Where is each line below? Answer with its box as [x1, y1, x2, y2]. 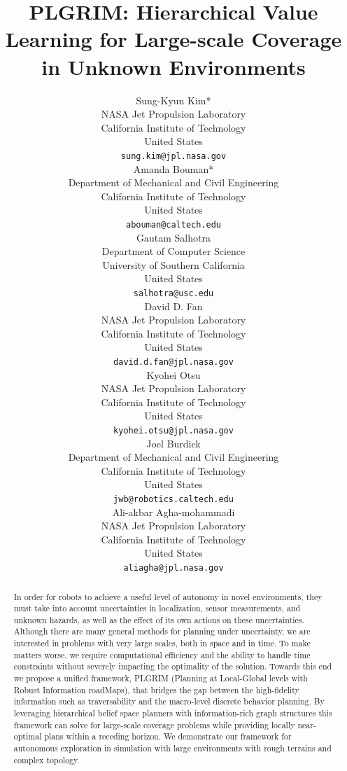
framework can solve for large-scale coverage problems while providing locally [13, 718, 295, 730]
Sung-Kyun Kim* [136, 92, 211, 107]
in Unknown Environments [41, 52, 306, 81]
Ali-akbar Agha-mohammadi [112, 504, 235, 519]
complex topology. [13, 753, 80, 765]
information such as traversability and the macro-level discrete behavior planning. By [13, 695, 325, 707]
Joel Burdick [146, 436, 201, 450]
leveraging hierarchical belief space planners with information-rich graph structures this [13, 707, 332, 719]
